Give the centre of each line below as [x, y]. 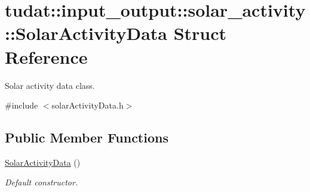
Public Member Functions [87, 137]
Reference [46, 56]
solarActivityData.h [88, 105]
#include [22, 105]
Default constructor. [42, 182]
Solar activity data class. [50, 85]
